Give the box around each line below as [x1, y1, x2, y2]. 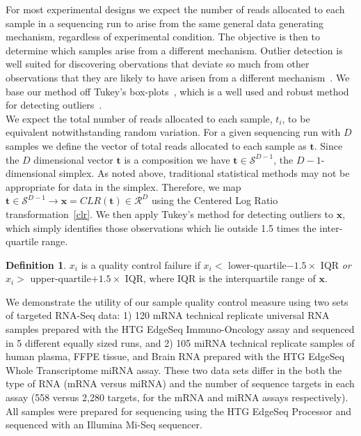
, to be [282, 111, 310, 125]
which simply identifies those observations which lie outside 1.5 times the [6, 220, 316, 235]
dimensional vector [33, 152, 113, 166]
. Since [314, 138, 343, 153]
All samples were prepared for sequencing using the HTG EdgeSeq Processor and [6, 403, 351, 418]
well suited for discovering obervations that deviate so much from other [6, 56, 310, 71]
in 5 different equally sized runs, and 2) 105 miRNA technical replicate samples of [6, 335, 355, 350]
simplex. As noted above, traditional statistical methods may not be [59, 166, 350, 180]
